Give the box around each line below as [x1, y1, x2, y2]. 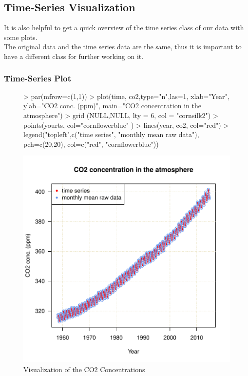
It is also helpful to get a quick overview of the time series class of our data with [4, 22, 244, 33]
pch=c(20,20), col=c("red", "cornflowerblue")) [23, 139, 159, 149]
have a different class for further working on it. [4, 51, 144, 61]
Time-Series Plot [4, 72, 72, 84]
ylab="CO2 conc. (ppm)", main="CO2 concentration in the [23, 100, 201, 111]
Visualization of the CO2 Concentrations [23, 364, 145, 374]
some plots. [4, 32, 38, 42]
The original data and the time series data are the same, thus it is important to [4, 41, 242, 52]
